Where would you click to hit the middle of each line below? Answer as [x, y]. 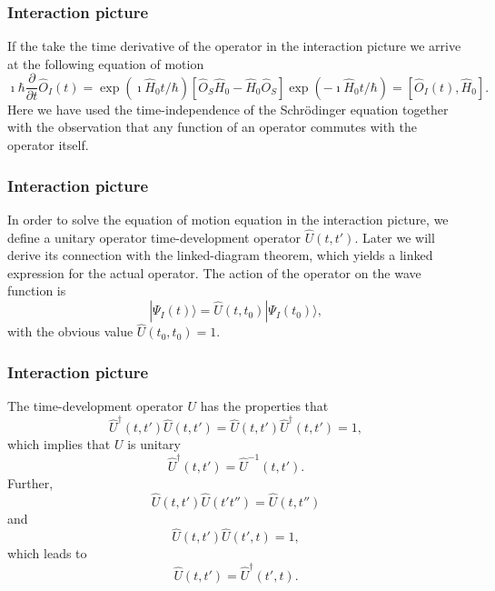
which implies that [59, 444]
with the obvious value [70, 331]
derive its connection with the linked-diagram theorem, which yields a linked [220, 255]
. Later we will [395, 237]
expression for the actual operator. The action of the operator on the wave [214, 272]
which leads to [47, 553]
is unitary [154, 444]
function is [37, 290]
